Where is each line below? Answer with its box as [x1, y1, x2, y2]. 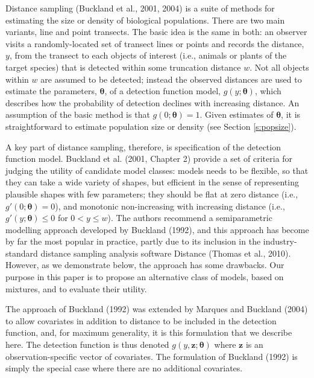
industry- [263, 235, 297, 248]
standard [5, 246, 38, 259]
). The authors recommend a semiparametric [107, 211, 272, 224]
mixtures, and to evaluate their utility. [5, 282, 147, 295]
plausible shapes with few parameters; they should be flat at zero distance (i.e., [5, 187, 298, 200]
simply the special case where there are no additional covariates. [5, 362, 243, 374]
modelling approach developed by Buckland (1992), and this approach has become [5, 223, 309, 235]
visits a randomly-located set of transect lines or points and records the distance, [5, 37, 304, 50]
